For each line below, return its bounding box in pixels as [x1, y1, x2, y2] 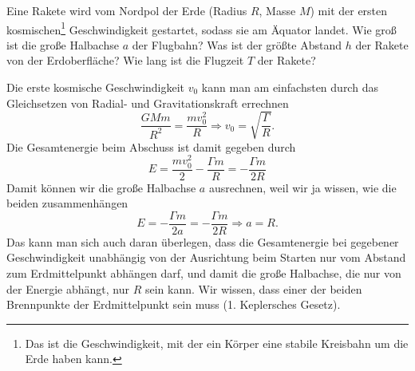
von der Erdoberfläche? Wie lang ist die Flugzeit [6, 52, 244, 69]
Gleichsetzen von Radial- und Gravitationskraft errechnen [6, 94, 289, 111]
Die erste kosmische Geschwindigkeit [6, 79, 185, 96]
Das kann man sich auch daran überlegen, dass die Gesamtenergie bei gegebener [6, 233, 399, 250]
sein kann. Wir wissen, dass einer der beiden [144, 280, 362, 297]
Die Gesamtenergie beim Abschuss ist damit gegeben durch [6, 138, 296, 155]
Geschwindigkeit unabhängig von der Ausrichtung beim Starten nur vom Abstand [6, 249, 406, 266]
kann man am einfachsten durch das [201, 79, 378, 96]
